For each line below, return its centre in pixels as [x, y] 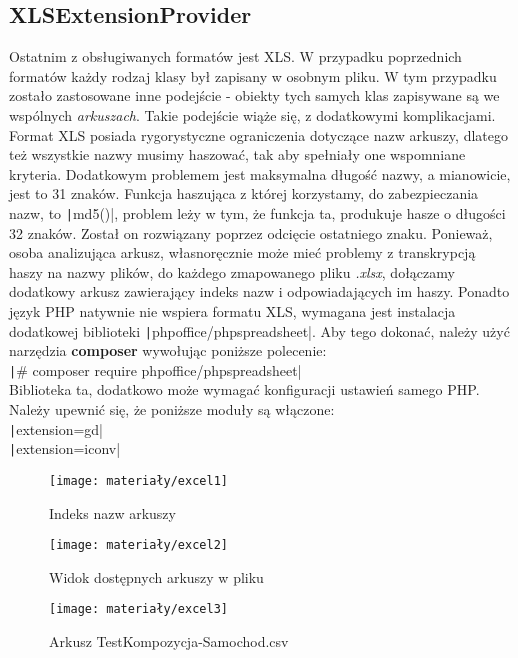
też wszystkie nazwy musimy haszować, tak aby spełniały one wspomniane [237, 154]
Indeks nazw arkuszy [112, 512]
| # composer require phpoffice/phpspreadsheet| [155, 369]
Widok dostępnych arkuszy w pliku [156, 576]
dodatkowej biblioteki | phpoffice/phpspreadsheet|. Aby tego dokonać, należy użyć [259, 330]
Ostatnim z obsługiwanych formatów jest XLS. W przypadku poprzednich [235, 56]
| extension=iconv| [65, 448]
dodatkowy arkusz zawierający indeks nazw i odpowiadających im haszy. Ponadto [259, 291]
